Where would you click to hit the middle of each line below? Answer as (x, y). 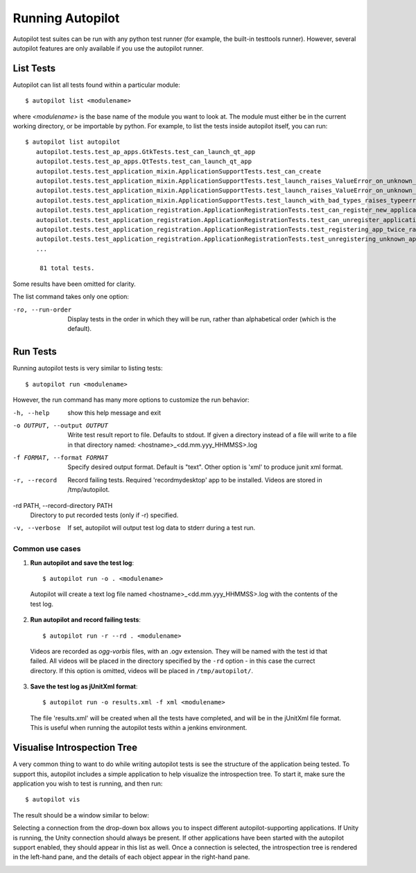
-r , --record (35, 480)
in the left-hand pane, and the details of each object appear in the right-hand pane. (131, 857)
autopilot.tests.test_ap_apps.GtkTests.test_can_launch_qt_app (146, 152)
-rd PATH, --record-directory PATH (63, 505)
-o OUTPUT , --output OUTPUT (61, 425)
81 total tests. (67, 268)
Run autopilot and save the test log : (82, 563)
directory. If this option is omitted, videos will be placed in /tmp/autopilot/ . (141, 670)
